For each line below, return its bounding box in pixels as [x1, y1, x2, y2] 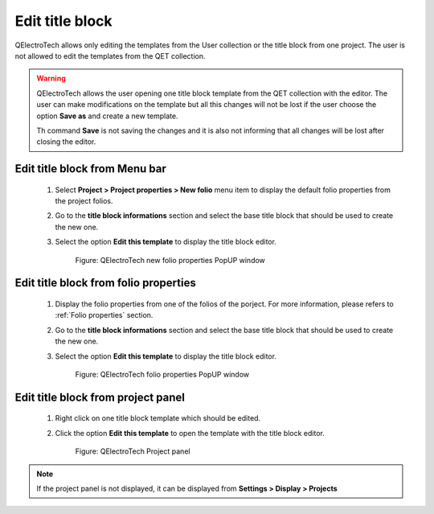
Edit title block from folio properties [14, 276, 196, 290]
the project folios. [55, 196, 113, 206]
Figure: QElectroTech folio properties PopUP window [75, 370, 249, 379]
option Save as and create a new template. [36, 111, 178, 121]
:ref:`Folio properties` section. [55, 310, 154, 320]
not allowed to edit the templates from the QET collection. [14, 51, 206, 60]
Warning [36, 73, 66, 84]
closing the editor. [36, 137, 96, 146]
